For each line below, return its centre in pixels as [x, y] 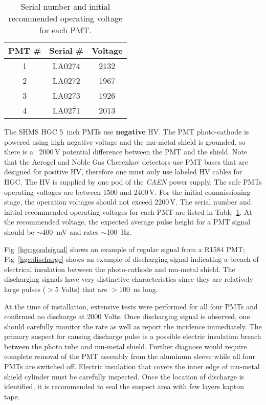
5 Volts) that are [81, 289]
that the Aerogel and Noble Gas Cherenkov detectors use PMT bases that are [126, 161]
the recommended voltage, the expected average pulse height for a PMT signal [127, 222]
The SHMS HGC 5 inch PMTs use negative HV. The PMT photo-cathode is [127, 131]
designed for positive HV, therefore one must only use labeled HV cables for [123, 172]
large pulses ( [25, 289]
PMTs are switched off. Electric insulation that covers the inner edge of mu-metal [132, 366]
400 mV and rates [70, 231]
